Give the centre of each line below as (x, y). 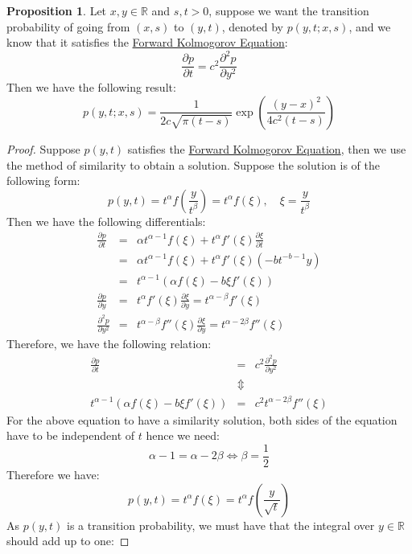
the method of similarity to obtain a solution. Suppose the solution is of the (194, 164)
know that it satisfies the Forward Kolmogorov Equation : (147, 42)
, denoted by (252, 26)
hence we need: (183, 435)
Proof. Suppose (43, 148)
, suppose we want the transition (289, 10)
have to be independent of (71, 435)
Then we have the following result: (91, 87)
